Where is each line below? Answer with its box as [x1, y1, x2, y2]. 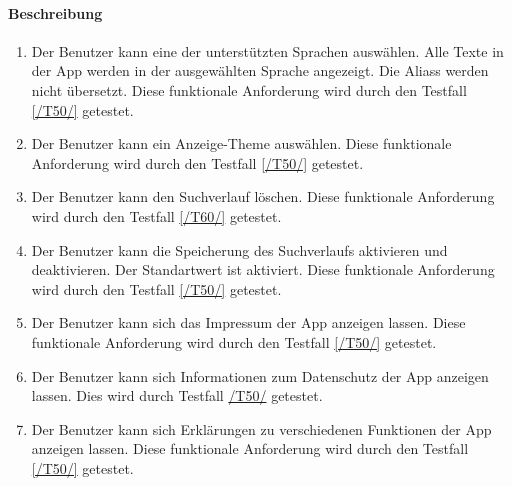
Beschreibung [8, 2, 103, 23]
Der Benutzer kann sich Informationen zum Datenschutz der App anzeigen [31, 365, 489, 386]
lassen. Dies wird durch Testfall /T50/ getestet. [31, 385, 323, 406]
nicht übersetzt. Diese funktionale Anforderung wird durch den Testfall [31, 79, 467, 100]
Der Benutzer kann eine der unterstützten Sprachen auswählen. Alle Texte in [31, 40, 504, 61]
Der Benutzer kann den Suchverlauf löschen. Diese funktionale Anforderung [31, 186, 495, 207]
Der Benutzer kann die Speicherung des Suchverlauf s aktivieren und [31, 239, 448, 260]
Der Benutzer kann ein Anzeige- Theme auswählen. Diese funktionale [31, 133, 452, 154]
